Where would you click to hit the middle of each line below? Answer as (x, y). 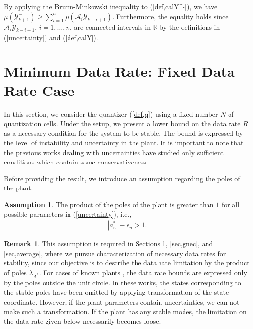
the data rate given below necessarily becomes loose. (82, 321)
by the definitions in (190, 27)
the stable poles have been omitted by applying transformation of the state (116, 292)
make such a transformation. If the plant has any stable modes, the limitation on (125, 311)
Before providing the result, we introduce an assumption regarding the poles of (122, 178)
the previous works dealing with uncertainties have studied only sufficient (114, 152)
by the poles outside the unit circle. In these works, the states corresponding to (123, 282)
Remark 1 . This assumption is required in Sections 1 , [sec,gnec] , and (109, 244)
